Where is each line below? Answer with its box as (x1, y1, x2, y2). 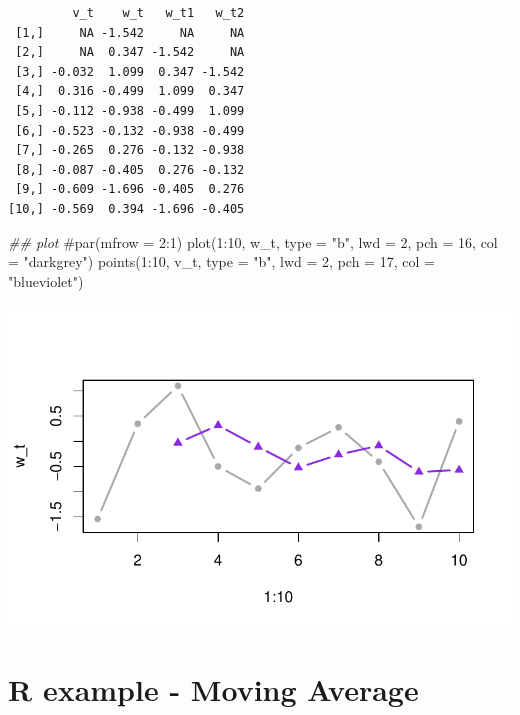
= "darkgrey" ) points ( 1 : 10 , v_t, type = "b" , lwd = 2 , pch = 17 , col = (8, 251, 435, 272)
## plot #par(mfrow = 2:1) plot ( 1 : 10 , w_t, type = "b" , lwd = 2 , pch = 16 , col (8, 231, 498, 252)
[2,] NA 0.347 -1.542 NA (15, 45, 245, 60)
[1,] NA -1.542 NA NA (15, 25, 245, 40)
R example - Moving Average (8, 668, 419, 709)
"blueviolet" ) (8, 270, 84, 291)
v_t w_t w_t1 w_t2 (72, 6, 245, 20)
